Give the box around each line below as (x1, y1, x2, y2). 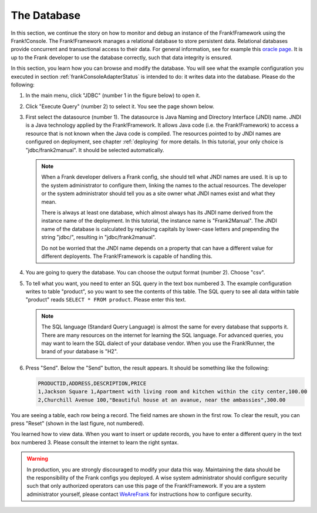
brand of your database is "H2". (41, 348, 119, 355)
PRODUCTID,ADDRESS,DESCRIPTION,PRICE (38, 380, 147, 387)
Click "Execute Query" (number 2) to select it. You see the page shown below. (25, 103, 214, 110)
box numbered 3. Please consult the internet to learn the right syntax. (11, 438, 179, 446)
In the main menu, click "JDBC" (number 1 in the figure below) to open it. (25, 92, 201, 99)
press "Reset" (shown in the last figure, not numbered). (11, 420, 145, 427)
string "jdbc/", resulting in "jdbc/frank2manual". (41, 234, 157, 241)
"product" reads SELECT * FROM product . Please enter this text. (25, 296, 187, 303)
